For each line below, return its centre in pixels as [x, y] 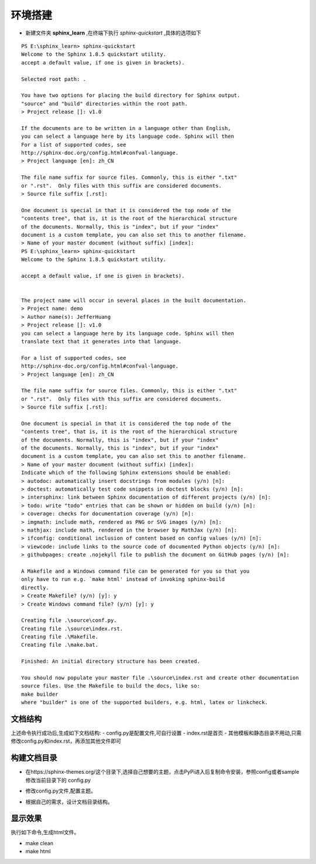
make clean [39, 843]
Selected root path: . [54, 79]
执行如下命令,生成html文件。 [45, 832]
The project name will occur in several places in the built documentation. [134, 301]
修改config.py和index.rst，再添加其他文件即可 [66, 741]
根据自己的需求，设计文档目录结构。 [69, 802]
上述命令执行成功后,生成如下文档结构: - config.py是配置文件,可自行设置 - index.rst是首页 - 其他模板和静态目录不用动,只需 [156, 733]
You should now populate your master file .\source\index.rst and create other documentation [160, 678]
